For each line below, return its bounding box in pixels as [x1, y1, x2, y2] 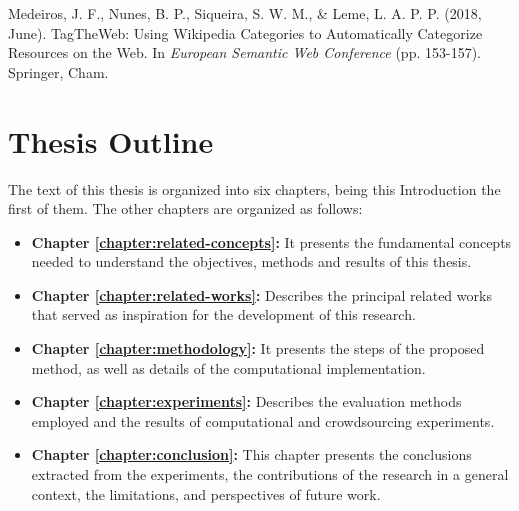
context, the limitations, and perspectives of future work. [31, 483, 381, 504]
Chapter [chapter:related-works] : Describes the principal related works [31, 284, 492, 305]
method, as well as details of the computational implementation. [31, 357, 426, 378]
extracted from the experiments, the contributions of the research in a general [31, 464, 509, 485]
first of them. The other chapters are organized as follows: [8, 198, 363, 219]
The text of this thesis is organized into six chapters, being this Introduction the [8, 178, 501, 199]
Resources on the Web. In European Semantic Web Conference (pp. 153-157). [8, 42, 481, 63]
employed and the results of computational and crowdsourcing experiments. [31, 410, 495, 431]
